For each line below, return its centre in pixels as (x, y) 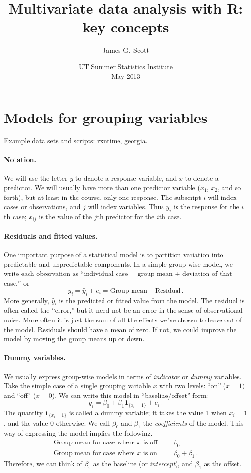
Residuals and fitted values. (51, 236)
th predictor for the (126, 216)
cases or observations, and (42, 206)
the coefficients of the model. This (193, 423)
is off (150, 442)
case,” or (17, 283)
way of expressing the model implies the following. (78, 433)
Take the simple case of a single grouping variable (78, 386)
